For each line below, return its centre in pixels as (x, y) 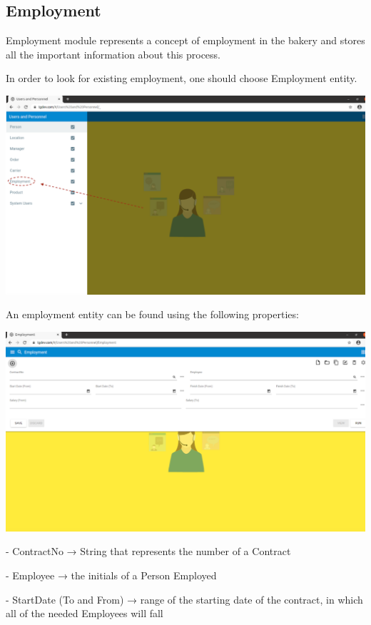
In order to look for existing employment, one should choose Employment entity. (182, 78)
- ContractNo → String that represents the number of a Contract (148, 551)
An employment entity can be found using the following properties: (152, 314)
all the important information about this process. (113, 54)
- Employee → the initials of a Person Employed (111, 575)
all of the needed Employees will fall (85, 613)
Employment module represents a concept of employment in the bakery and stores (185, 40)
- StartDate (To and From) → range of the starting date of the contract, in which (184, 599)
